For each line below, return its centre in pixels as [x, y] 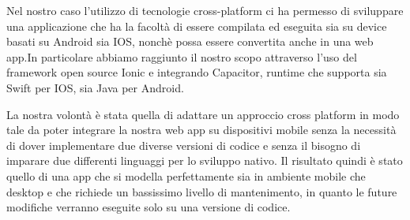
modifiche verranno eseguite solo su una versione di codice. [149, 207]
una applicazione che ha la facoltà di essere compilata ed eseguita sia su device [197, 26]
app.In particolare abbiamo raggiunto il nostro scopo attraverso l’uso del [182, 56]
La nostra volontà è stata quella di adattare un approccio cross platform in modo [203, 114]
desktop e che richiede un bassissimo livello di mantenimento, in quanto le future [202, 191]
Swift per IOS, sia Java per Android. [95, 87]
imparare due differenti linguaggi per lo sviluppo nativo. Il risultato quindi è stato [205, 160]
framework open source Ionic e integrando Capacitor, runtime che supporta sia [197, 72]
